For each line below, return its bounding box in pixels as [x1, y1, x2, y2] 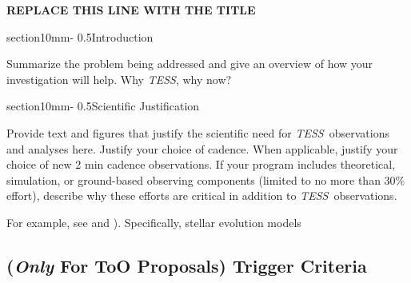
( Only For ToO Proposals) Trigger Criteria [6, 253, 367, 277]
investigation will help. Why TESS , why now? [6, 70, 232, 87]
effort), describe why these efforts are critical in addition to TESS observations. [6, 187, 397, 204]
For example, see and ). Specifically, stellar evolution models [6, 213, 301, 230]
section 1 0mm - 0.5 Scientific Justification [6, 98, 200, 114]
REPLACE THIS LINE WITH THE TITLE [6, 2, 256, 18]
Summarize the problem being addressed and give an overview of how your [6, 55, 373, 72]
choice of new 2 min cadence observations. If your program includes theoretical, [6, 156, 396, 173]
